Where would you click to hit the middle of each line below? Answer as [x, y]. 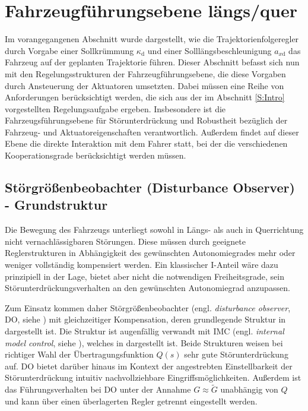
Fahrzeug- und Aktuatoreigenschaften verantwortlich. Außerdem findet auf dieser [152, 132]
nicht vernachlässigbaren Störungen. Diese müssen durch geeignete [125, 241]
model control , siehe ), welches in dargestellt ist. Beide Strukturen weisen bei [144, 342]
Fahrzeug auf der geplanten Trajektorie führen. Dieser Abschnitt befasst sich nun [152, 62]
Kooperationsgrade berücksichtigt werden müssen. [96, 155]
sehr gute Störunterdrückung [236, 354]
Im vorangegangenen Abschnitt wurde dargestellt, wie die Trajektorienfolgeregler [152, 39]
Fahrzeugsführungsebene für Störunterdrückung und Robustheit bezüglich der [146, 120]
